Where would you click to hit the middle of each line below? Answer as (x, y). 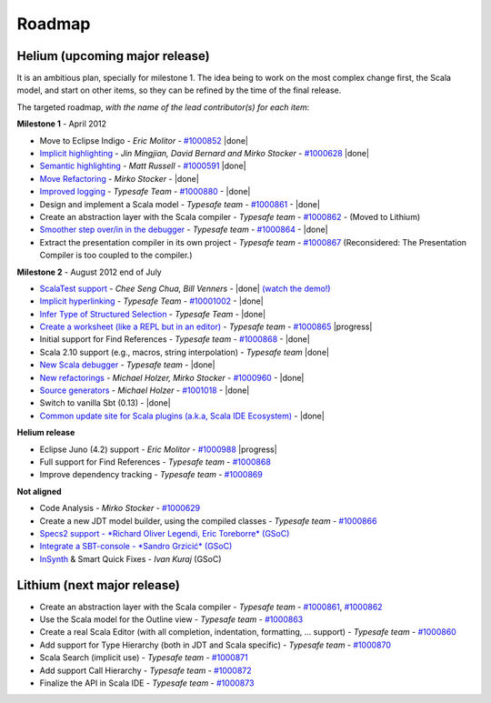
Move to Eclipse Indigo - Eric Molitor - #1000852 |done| (144, 140)
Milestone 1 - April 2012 (62, 124)
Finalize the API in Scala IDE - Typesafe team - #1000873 (147, 683)
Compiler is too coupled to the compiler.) (116, 256)
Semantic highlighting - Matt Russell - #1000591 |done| (143, 166)
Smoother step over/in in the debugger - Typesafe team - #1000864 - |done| (184, 230)
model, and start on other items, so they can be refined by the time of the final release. (179, 90)
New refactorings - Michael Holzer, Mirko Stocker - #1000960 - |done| (172, 377)
